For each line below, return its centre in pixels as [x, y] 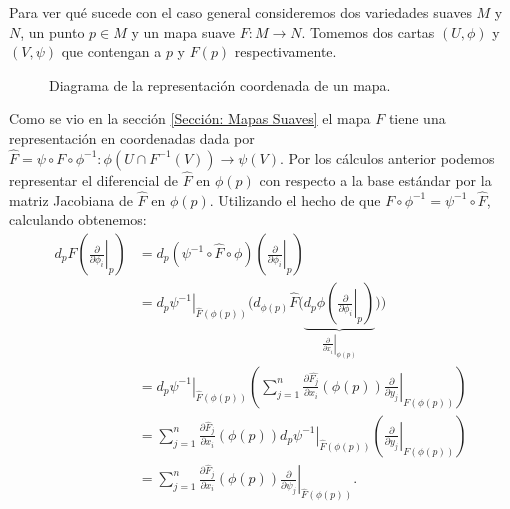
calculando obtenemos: [78, 219]
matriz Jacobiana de [71, 199]
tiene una [417, 118]
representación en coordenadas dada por [132, 137]
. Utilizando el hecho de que [295, 199]
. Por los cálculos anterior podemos [387, 157]
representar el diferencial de [94, 180]
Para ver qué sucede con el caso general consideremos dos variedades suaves [240, 12]
